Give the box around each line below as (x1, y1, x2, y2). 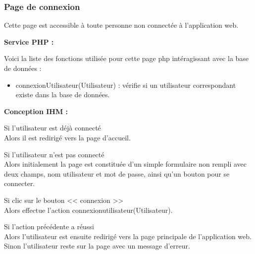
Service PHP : (4, 36, 54, 47)
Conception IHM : (4, 106, 68, 116)
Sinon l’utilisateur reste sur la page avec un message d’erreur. (4, 241, 190, 251)
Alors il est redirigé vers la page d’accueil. (4, 132, 131, 142)
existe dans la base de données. (15, 89, 110, 100)
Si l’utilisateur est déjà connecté (4, 123, 101, 133)
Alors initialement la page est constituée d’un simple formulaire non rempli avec (4, 159, 247, 169)
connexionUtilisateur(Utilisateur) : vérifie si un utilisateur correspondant (15, 79, 236, 90)
